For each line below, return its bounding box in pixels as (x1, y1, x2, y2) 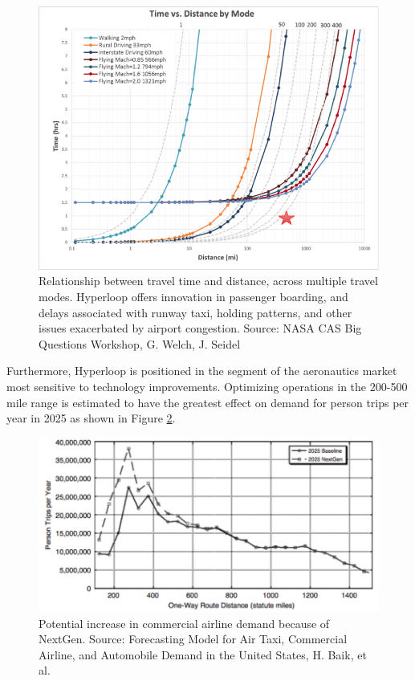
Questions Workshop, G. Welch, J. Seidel (39, 335, 241, 352)
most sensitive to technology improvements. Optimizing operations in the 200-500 (6, 378, 408, 394)
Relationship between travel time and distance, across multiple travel (39, 272, 378, 289)
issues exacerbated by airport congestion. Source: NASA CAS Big (39, 320, 362, 336)
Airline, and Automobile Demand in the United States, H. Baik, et (39, 646, 367, 663)
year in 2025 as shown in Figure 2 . (6, 410, 176, 426)
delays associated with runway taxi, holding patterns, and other (39, 304, 352, 320)
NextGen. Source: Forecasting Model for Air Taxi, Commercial (39, 630, 348, 647)
